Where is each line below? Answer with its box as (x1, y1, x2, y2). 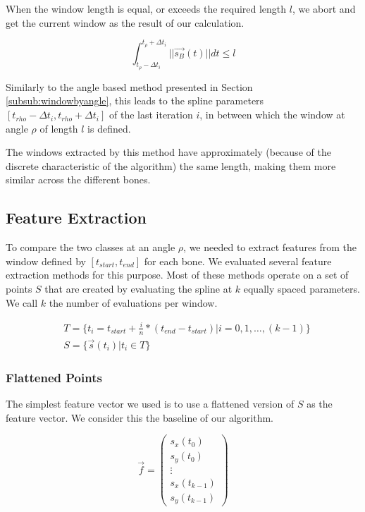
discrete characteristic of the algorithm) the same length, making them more (6, 158, 336, 173)
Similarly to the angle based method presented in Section (6, 79, 253, 94)
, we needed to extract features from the (183, 240, 357, 255)
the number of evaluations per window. (49, 295, 218, 310)
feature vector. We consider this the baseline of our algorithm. (6, 410, 273, 425)
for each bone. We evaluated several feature (144, 253, 332, 268)
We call (6, 295, 38, 310)
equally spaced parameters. (243, 281, 360, 296)
